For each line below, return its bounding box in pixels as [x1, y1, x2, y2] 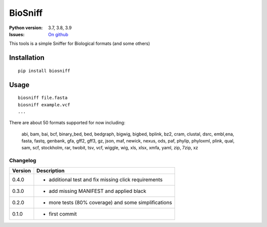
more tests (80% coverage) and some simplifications [48, 199, 173, 206]
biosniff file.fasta [18, 95, 68, 101]
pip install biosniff [18, 68, 70, 74]
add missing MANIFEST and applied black [48, 187, 146, 194]
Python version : [9, 25, 43, 31]
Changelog [9, 157, 37, 164]
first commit [48, 210, 77, 217]
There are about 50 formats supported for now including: [9, 120, 126, 126]
